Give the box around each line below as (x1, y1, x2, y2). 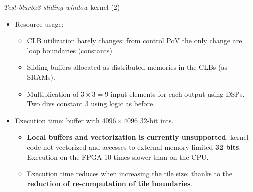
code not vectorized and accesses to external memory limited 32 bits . (27, 141, 241, 152)
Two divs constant (27, 98, 83, 109)
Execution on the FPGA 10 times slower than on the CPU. (27, 151, 209, 162)
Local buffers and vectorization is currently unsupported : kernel (27, 132, 249, 142)
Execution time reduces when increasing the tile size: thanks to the (27, 168, 233, 179)
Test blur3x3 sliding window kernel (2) (3, 2, 120, 12)
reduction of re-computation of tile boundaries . (27, 178, 193, 188)
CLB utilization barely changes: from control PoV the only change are (27, 35, 242, 46)
